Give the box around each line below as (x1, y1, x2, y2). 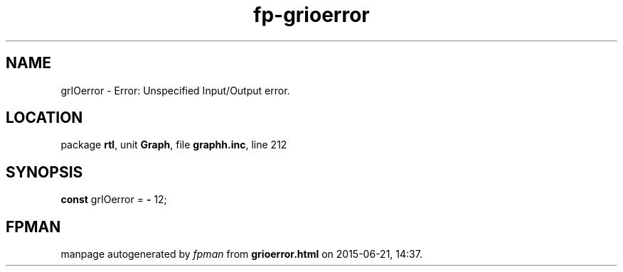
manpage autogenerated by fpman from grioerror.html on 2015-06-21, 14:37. (60, 248, 422, 261)
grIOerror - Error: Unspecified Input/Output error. (60, 84, 290, 97)
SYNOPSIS (6, 163, 83, 181)
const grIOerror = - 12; (60, 193, 167, 206)
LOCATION (6, 109, 83, 127)
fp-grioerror (253, 3, 370, 27)
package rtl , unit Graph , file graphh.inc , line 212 (60, 138, 287, 151)
